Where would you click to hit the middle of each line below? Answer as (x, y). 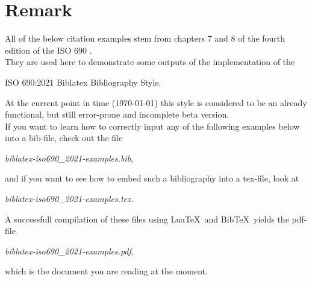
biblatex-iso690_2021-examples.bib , (69, 158)
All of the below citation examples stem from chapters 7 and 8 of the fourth (145, 38)
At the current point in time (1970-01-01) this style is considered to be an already (156, 102)
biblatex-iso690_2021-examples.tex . (69, 199)
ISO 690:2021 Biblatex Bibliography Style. (83, 82)
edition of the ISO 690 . (48, 50)
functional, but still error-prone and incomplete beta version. (117, 114)
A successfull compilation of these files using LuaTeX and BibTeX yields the (147, 219)
